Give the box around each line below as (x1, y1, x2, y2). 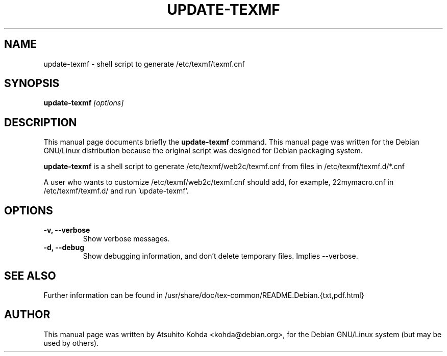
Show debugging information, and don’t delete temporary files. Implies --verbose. (83, 252, 358, 261)
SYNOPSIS (4, 77, 60, 90)
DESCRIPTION (4, 116, 77, 129)
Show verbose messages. (83, 234, 170, 243)
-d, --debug (43, 243, 84, 252)
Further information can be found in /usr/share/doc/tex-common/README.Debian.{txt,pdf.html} (43, 290, 364, 299)
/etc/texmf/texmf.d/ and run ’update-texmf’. (43, 186, 189, 196)
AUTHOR (4, 308, 51, 321)
